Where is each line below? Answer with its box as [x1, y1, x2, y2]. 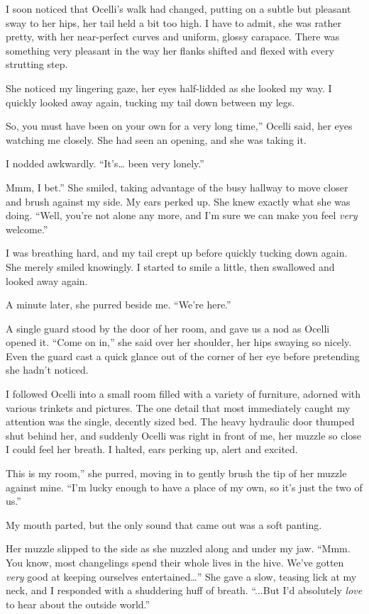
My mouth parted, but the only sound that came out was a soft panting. [6, 517, 322, 532]
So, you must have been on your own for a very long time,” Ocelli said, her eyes [6, 118, 353, 133]
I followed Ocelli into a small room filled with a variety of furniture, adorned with [6, 386, 361, 401]
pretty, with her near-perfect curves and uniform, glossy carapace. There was [6, 29, 340, 44]
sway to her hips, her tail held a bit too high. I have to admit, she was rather [6, 15, 341, 30]
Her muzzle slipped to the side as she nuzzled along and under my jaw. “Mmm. [6, 541, 351, 556]
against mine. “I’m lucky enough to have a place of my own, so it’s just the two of [6, 479, 363, 494]
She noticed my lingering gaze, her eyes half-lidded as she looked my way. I [6, 80, 332, 95]
